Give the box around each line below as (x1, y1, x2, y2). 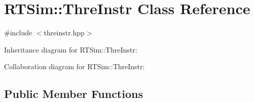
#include (4, 27, 32, 38)
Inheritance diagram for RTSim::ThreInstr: (4, 44, 137, 55)
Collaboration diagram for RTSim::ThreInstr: (4, 61, 145, 72)
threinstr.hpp (44, 27, 85, 38)
